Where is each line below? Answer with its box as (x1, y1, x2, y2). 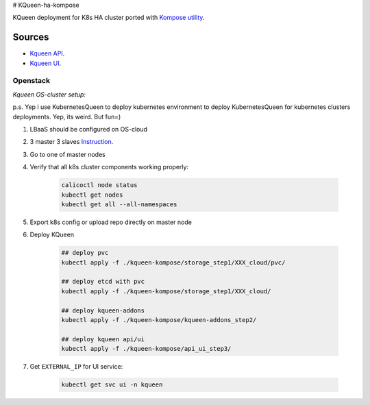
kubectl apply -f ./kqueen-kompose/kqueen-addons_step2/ (61, 316, 257, 324)
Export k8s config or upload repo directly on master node (29, 218, 192, 226)
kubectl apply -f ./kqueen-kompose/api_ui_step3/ (61, 345, 232, 353)
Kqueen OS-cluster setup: (12, 90, 86, 99)
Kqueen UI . (29, 59, 62, 67)
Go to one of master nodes (29, 150, 106, 158)
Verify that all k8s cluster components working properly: (29, 163, 188, 171)
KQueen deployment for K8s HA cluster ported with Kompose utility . (12, 14, 205, 22)
